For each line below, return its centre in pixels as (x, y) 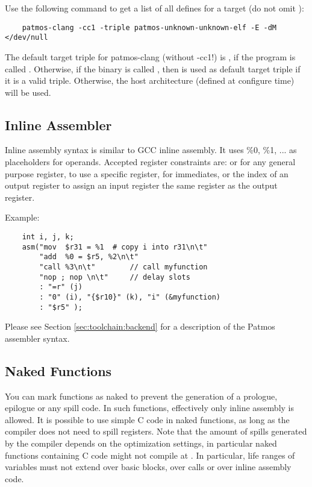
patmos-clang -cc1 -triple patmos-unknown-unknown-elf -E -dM (149, 27)
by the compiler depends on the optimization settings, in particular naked (141, 443)
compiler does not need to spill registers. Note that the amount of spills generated (156, 431)
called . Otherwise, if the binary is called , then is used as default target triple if (153, 68)
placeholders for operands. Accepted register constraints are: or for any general (150, 162)
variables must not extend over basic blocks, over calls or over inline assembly (148, 467)
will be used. (28, 92)
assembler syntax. (37, 338)
